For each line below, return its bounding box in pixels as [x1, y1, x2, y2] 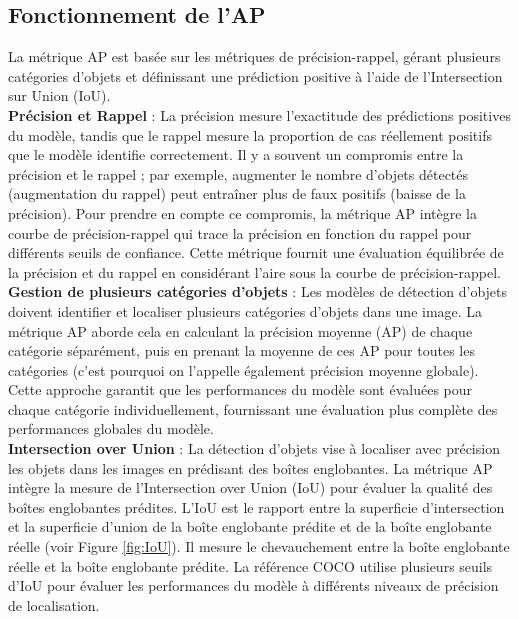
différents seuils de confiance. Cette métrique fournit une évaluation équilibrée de [8, 242, 504, 263]
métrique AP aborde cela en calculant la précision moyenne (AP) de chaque [8, 320, 473, 341]
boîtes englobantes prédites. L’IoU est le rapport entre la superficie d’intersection [8, 496, 505, 517]
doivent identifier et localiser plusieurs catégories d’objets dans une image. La [8, 300, 483, 321]
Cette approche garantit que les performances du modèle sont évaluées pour [8, 379, 473, 400]
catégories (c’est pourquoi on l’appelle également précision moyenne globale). [8, 359, 479, 380]
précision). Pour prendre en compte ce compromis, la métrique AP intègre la [8, 202, 478, 223]
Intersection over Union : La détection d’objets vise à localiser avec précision [8, 438, 500, 459]
